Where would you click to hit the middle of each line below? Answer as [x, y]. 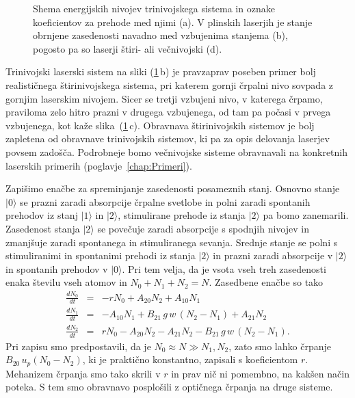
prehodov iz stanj [42, 215]
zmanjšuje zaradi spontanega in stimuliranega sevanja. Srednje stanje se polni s [172, 242]
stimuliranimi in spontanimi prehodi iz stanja [101, 255]
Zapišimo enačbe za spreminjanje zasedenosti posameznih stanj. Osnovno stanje [173, 188]
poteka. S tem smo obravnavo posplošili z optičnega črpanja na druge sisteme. [169, 387]
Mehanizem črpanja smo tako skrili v [83, 373]
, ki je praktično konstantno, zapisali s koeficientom [190, 359]
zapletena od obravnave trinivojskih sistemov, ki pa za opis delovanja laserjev [168, 138]
